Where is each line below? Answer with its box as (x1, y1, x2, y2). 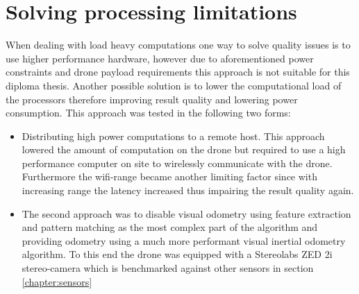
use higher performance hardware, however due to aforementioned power (6, 51, 314, 65)
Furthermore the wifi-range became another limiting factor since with (22, 169, 317, 184)
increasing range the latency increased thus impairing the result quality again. (22, 183, 354, 198)
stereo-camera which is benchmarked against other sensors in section (22, 261, 314, 275)
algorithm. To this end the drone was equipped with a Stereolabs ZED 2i (22, 247, 333, 261)
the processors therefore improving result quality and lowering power (6, 92, 298, 106)
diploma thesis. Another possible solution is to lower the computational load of (6, 78, 342, 92)
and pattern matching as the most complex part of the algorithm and (22, 220, 318, 234)
